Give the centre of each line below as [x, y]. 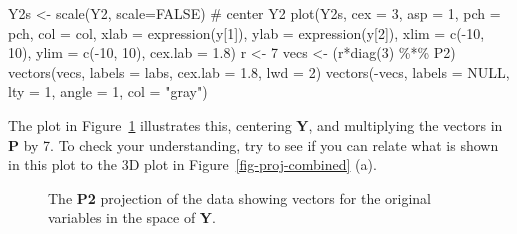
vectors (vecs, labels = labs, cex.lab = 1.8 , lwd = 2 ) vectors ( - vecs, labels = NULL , [259, 71]
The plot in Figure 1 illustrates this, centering [150, 124]
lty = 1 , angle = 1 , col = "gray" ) [108, 91]
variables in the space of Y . [132, 217]
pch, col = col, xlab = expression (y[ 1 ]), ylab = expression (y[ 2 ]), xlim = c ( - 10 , [246, 32]
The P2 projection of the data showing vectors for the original [240, 197]
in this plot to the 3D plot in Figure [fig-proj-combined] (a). [192, 164]
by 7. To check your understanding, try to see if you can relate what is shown [261, 144]
